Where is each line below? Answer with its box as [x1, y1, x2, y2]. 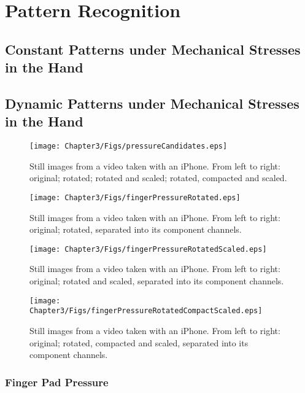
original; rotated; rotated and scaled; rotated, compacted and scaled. [29, 171, 287, 184]
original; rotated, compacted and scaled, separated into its [29, 336, 249, 349]
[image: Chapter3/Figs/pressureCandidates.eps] [29, 142, 228, 151]
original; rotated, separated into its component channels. [29, 223, 242, 236]
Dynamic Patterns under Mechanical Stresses [5, 93, 299, 112]
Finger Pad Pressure [5, 374, 109, 389]
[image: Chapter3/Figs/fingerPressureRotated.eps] [29, 193, 241, 202]
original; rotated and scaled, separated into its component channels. [29, 274, 284, 287]
